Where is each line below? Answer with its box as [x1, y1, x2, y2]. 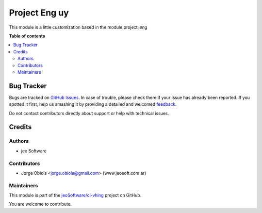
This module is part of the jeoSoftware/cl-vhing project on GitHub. [9, 192, 142, 198]
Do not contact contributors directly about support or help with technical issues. [9, 110, 169, 116]
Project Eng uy [9, 7, 69, 18]
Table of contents [9, 33, 46, 39]
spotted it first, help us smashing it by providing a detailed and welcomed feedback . [9, 101, 177, 107]
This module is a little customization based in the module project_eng [9, 24, 147, 30]
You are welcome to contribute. [9, 201, 72, 207]
